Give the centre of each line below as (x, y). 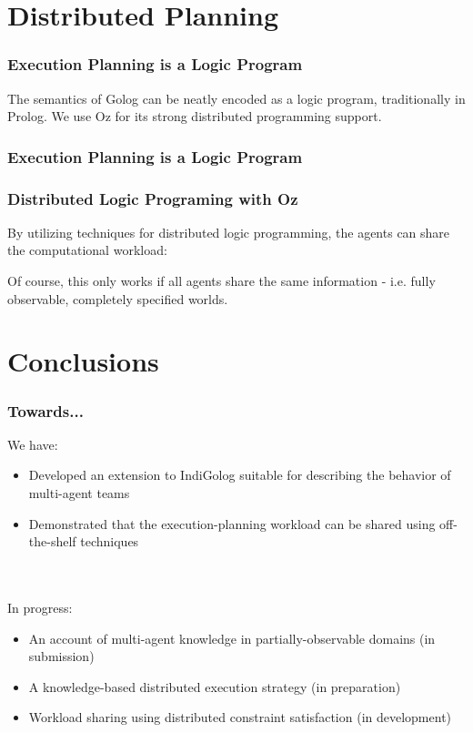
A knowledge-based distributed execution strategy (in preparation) (215, 686)
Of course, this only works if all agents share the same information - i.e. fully (221, 281)
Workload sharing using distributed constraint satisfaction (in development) (240, 717)
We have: (33, 444)
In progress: (40, 607)
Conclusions (83, 361)
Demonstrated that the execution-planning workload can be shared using (232, 523)
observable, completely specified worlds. (118, 298)
